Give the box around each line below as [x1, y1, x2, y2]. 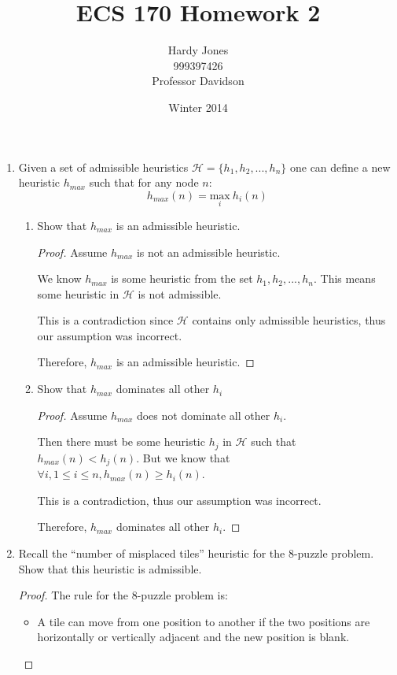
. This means [313, 270, 376, 287]
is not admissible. [138, 285, 222, 302]
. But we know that [136, 449, 230, 465]
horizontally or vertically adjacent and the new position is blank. [37, 629, 350, 645]
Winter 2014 [168, 98, 228, 115]
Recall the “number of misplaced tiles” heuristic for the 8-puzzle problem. [18, 544, 374, 561]
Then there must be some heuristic [37, 433, 205, 450]
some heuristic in [37, 285, 119, 302]
